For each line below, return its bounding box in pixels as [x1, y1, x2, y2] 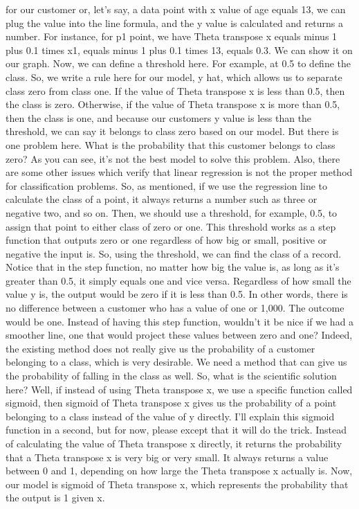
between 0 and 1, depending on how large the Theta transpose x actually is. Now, [6, 463, 353, 478]
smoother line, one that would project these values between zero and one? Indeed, [6, 328, 353, 342]
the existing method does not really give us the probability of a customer [6, 341, 315, 355]
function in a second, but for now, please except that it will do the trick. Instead [6, 422, 347, 437]
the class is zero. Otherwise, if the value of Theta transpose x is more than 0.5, [6, 97, 340, 111]
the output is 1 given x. [6, 490, 105, 505]
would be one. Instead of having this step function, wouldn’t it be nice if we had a [6, 314, 354, 328]
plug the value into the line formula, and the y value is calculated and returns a [6, 15, 343, 30]
